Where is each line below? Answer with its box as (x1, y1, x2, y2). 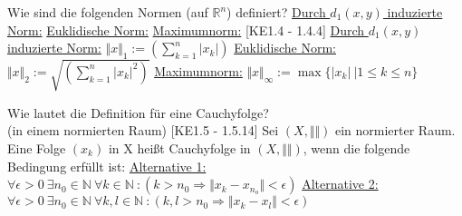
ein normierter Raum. (334, 121, 456, 140)
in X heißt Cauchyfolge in (108, 138, 251, 157)
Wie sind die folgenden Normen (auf (7, 3, 208, 21)
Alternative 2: (302, 174, 379, 193)
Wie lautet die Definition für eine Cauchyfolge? (7, 103, 269, 122)
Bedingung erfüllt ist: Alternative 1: (7, 156, 207, 175)
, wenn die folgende (303, 138, 410, 157)
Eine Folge (7, 138, 66, 157)
